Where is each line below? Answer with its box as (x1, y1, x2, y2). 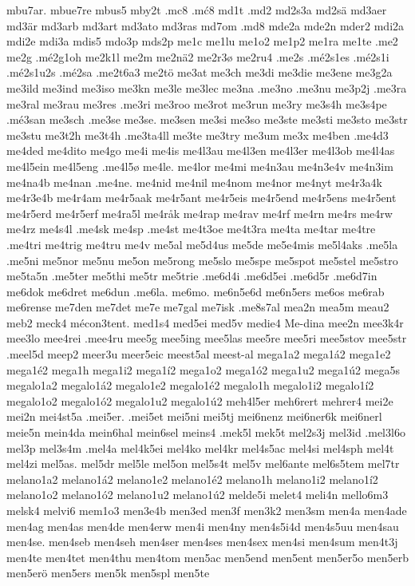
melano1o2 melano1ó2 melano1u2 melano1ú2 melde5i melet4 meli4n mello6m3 (6, 486, 389, 503)
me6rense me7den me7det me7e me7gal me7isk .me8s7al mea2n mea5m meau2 (6, 299, 389, 315)
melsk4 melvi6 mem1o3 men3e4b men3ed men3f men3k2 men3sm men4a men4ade (6, 502, 407, 518)
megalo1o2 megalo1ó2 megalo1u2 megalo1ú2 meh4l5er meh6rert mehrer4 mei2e (6, 392, 393, 409)
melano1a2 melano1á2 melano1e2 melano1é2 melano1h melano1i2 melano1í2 (6, 470, 378, 487)
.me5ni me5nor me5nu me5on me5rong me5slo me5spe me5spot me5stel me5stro (6, 251, 398, 268)
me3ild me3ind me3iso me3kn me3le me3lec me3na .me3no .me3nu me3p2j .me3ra (6, 79, 407, 96)
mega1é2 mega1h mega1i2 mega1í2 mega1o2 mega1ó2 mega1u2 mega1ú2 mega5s (6, 361, 401, 378)
